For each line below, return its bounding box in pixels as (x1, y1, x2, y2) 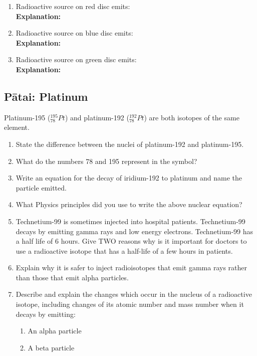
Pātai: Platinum (4, 88, 88, 104)
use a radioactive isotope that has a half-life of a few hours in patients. (16, 245, 233, 256)
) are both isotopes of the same (144, 112, 239, 122)
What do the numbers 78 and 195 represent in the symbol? (16, 155, 197, 166)
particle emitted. (16, 182, 67, 193)
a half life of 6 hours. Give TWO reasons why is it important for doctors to (16, 236, 247, 246)
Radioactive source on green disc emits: (16, 54, 137, 65)
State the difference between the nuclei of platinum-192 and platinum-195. (16, 138, 244, 149)
